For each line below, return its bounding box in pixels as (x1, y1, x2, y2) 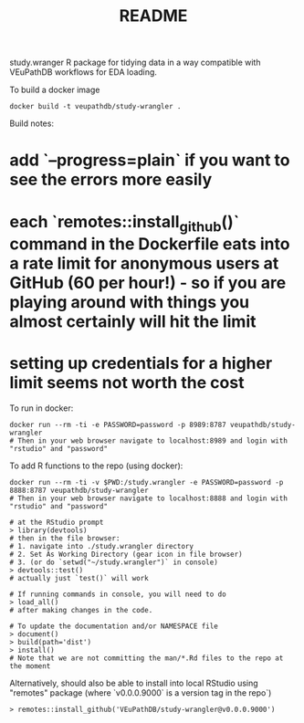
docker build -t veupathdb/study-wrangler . (9, 102, 182, 111)
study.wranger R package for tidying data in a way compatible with (9, 57, 261, 68)
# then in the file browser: (9, 534, 121, 543)
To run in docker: (9, 403, 74, 414)
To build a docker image (9, 84, 100, 96)
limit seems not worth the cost (9, 372, 245, 393)
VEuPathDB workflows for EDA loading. (9, 67, 158, 78)
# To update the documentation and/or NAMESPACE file (9, 622, 219, 631)
